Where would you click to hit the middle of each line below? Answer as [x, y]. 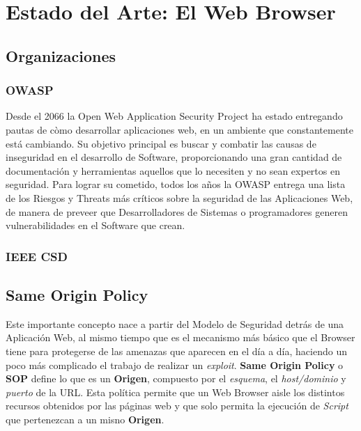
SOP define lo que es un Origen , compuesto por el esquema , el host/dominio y [176, 378]
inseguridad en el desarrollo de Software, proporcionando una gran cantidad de [174, 157]
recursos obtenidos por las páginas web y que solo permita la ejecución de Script [177, 406]
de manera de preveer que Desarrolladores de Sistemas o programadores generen [177, 211]
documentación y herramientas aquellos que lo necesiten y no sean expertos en [173, 170]
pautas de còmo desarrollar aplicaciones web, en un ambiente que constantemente [179, 129]
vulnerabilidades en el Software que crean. [95, 225]
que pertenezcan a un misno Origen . [85, 419]
